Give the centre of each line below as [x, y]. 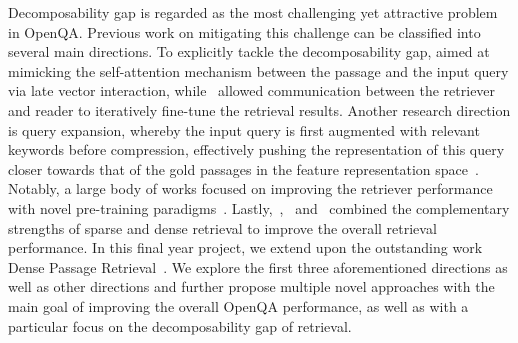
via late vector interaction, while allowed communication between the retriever [252, 90]
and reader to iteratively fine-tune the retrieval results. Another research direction [259, 109]
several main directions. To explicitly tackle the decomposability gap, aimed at [249, 51]
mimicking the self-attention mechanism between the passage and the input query [258, 70]
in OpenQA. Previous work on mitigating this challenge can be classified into [244, 31]
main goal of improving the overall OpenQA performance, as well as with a [238, 305]
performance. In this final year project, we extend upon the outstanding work [245, 247]
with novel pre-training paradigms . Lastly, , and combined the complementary [259, 207]
